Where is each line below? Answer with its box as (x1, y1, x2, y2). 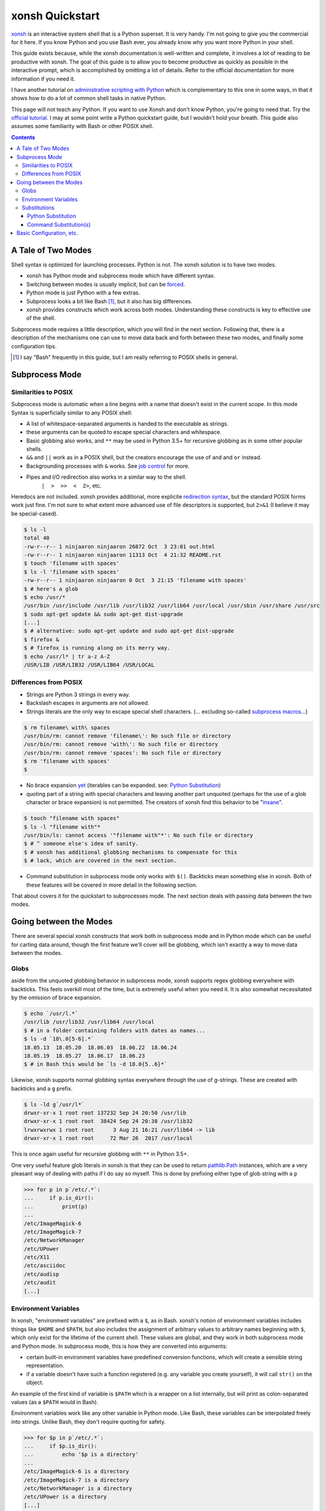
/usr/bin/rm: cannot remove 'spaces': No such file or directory (24, 749, 222, 756)
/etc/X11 (24, 1254, 50, 1261)
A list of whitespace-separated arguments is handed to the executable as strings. (26, 420, 229, 427)
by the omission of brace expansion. (11, 994, 102, 1001)
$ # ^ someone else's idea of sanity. (24, 840, 139, 847)
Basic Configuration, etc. (16, 230, 78, 237)
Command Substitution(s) (27, 221, 91, 228)
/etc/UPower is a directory (24, 1493, 107, 1500)
